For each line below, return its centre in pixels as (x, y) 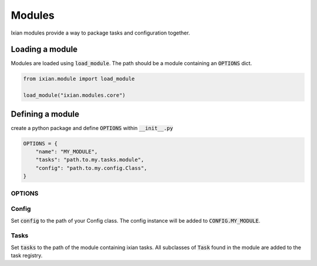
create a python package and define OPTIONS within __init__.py (92, 128)
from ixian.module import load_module (79, 79)
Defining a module (45, 114)
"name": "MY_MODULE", (67, 152)
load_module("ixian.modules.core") (74, 96)
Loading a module (44, 50)
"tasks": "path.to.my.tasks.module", (90, 160)
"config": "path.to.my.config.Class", (91, 168)
